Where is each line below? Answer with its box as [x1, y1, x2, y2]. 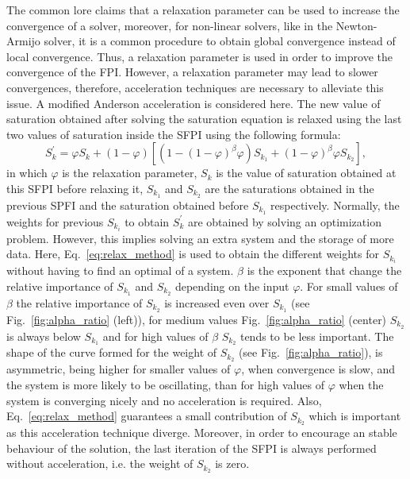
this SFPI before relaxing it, [6, 180, 144, 196]
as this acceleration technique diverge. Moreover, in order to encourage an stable [6, 423, 397, 440]
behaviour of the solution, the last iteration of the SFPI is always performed [6, 439, 377, 456]
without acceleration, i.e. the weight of [6, 455, 194, 472]
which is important [308, 408, 401, 424]
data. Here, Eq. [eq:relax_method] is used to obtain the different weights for [6, 245, 379, 262]
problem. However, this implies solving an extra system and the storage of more [6, 230, 394, 246]
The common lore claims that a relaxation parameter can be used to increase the [6, 2, 400, 17]
